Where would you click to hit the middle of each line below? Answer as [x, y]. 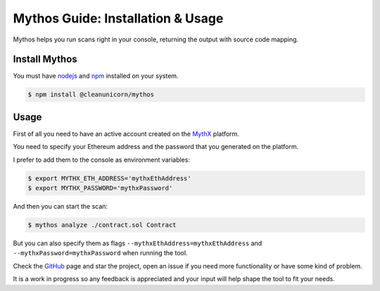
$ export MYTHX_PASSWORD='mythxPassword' [100, 188]
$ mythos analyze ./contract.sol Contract [102, 225]
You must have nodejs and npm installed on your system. [96, 76]
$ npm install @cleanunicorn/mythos [91, 95]
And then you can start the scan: [61, 207]
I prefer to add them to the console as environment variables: [101, 160]
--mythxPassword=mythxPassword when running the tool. [100, 253]
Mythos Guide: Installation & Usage [118, 18]
